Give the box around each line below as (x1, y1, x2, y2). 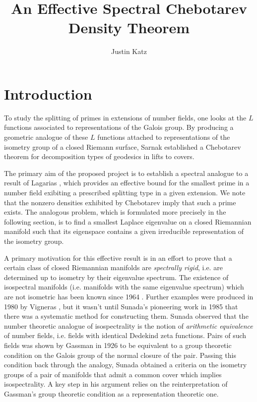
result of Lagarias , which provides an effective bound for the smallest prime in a (4, 177, 250, 188)
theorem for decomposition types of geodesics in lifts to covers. (4, 151, 194, 162)
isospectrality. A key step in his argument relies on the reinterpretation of (4, 379, 228, 389)
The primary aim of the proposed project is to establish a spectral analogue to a (4, 168, 249, 178)
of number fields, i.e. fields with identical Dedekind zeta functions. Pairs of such (4, 330, 247, 341)
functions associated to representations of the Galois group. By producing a (4, 122, 234, 132)
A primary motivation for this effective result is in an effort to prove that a (4, 252, 232, 263)
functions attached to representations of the (97, 132, 230, 142)
